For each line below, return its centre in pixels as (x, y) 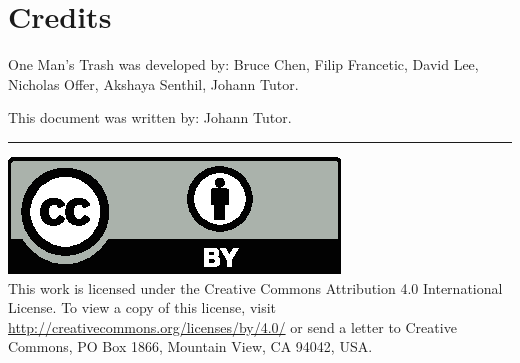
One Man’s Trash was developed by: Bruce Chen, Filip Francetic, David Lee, (243, 64)
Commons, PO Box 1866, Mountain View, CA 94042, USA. (190, 346)
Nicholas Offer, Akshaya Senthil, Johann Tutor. (153, 83)
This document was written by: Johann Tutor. (150, 117)
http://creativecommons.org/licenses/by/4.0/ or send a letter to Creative (232, 326)
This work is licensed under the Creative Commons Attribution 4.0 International (255, 287)
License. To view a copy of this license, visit (142, 307)
